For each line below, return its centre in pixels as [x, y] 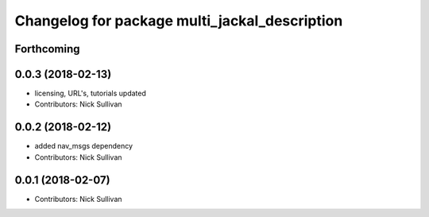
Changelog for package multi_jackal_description [179, 21]
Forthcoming [47, 49]
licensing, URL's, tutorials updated [90, 93]
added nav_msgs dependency [84, 146]
